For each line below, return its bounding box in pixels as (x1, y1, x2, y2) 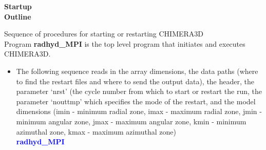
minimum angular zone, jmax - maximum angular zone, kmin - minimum (16, 116, 246, 126)
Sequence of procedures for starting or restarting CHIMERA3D (4, 28, 204, 39)
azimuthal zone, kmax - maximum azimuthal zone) (16, 126, 176, 137)
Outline (4, 11, 31, 22)
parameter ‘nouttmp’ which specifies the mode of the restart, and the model (16, 96, 256, 106)
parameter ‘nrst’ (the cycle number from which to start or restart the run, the (16, 86, 262, 97)
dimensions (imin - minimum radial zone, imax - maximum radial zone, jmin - (16, 106, 262, 117)
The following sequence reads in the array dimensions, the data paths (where (16, 65, 258, 76)
